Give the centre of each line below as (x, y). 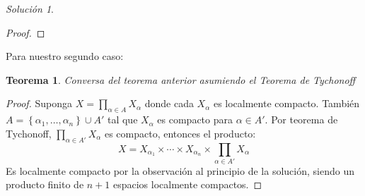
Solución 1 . (30, 8)
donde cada (169, 103)
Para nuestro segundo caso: (65, 56)
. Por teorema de (301, 120)
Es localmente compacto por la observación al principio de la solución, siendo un (180, 170)
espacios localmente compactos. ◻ (187, 184)
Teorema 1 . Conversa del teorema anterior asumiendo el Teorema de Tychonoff (181, 79)
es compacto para (195, 120)
